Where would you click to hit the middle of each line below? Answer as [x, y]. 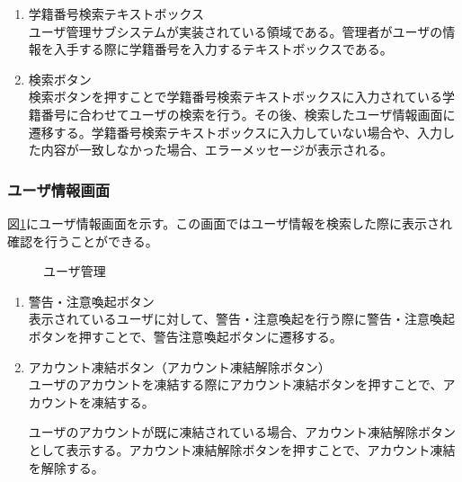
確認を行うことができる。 [83, 241]
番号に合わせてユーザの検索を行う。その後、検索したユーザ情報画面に [248, 114]
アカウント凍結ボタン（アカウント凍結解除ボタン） [179, 366]
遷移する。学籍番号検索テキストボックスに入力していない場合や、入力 [235, 132]
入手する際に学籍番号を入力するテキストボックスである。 [223, 49]
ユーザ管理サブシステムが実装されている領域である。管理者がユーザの [235, 31]
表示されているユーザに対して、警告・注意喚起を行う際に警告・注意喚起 [241, 319]
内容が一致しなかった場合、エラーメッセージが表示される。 [217, 150]
